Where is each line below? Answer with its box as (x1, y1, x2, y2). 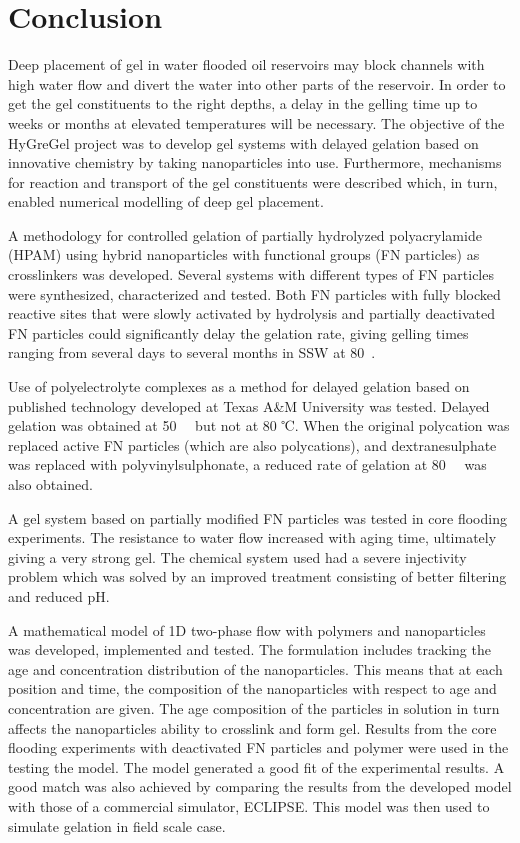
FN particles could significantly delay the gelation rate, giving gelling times (8, 322, 469, 343)
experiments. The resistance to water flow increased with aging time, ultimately (8, 527, 497, 548)
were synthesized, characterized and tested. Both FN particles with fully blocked (8, 283, 501, 304)
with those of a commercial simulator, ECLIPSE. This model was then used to (8, 795, 490, 816)
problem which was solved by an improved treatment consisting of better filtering (8, 566, 507, 587)
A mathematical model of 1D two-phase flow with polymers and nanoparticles (8, 619, 486, 640)
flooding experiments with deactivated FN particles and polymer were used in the (8, 737, 509, 758)
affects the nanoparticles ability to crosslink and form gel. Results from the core (8, 717, 497, 738)
